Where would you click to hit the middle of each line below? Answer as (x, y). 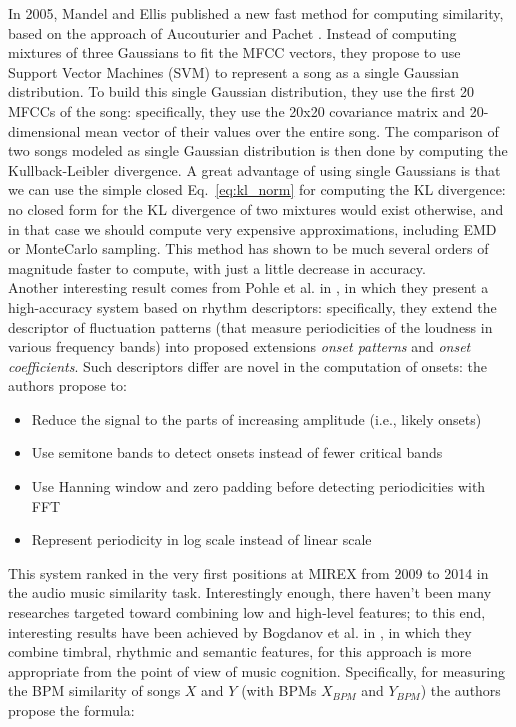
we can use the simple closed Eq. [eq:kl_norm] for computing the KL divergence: (257, 189)
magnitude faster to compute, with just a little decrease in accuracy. (217, 267)
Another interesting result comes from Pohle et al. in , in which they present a (248, 287)
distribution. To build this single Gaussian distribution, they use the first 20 (241, 91)
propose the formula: (71, 710)
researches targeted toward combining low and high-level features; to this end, (247, 612)
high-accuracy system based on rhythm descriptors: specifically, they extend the (252, 306)
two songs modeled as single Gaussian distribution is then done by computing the (258, 150)
